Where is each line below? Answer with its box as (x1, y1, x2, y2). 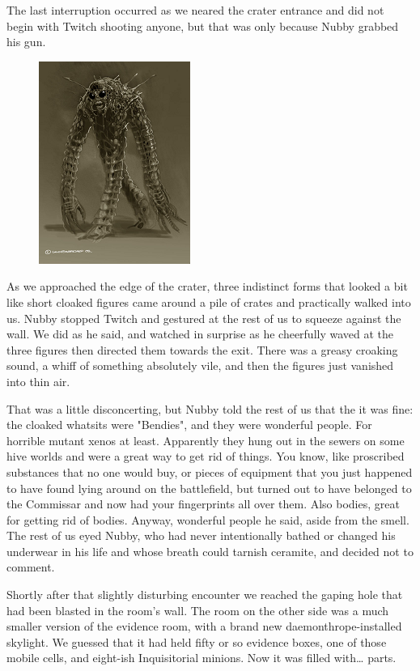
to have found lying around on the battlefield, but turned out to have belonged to (6, 479, 412, 496)
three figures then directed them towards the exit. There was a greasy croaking (6, 341, 398, 358)
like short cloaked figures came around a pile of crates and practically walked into (6, 293, 411, 310)
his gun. (6, 33, 46, 50)
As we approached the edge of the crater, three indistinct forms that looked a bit (6, 278, 408, 295)
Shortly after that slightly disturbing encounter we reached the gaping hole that (6, 586, 403, 603)
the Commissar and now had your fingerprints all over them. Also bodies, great (6, 495, 400, 512)
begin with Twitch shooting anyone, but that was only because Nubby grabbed (6, 17, 399, 34)
